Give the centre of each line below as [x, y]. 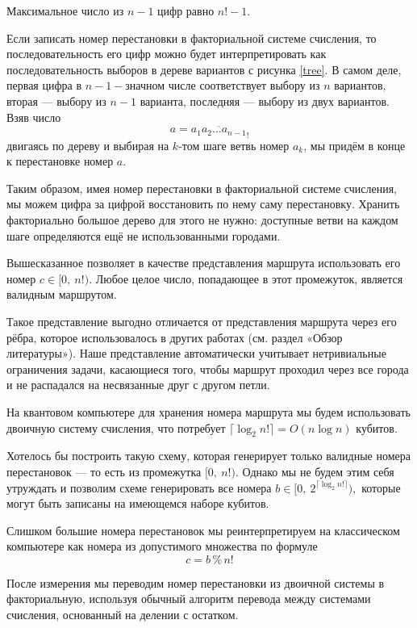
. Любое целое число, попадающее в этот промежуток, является [246, 278]
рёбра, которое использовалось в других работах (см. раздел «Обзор [175, 337]
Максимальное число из [65, 10]
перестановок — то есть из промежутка [104, 471]
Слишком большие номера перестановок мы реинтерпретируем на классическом [203, 530]
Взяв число [34, 117]
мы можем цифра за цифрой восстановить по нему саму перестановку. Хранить [203, 204]
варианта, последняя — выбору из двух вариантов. [265, 100]
